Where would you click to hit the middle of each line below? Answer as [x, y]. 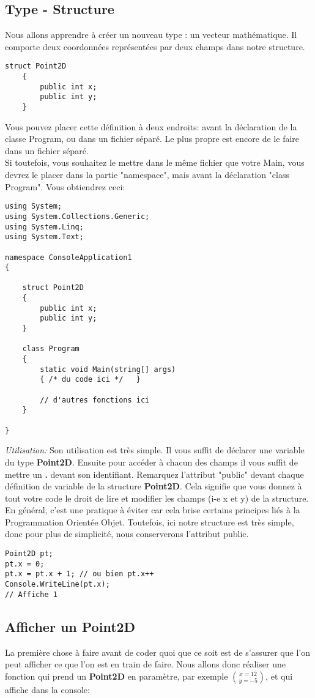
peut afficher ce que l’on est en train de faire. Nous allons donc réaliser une [145, 664]
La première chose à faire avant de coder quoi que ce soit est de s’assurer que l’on [157, 652]
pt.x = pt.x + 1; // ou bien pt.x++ [80, 574]
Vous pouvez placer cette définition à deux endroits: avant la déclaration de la [151, 126]
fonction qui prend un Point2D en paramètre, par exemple [117, 676]
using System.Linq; [44, 227]
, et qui [279, 676]
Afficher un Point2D [70, 626]
